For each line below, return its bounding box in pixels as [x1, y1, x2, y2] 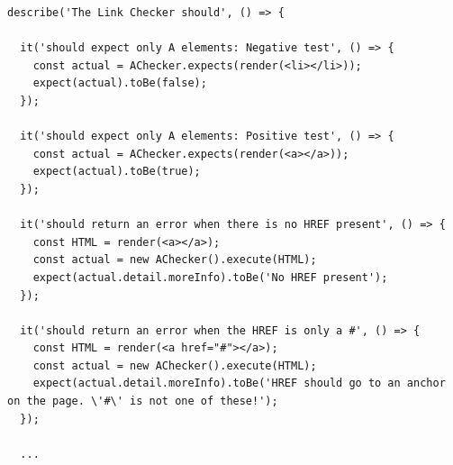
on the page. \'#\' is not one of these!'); [7, 395, 278, 408]
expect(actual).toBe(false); [32, 77, 207, 90]
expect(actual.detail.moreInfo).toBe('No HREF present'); [32, 270, 388, 284]
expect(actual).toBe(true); [32, 165, 201, 178]
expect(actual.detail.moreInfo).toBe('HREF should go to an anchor [32, 377, 446, 390]
